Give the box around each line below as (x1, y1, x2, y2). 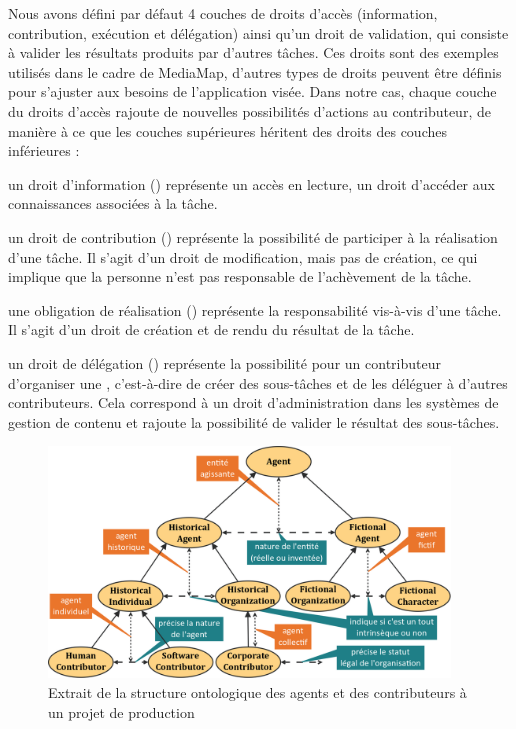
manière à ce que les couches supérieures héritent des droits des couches (8, 120, 447, 141)
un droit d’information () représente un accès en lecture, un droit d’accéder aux (8, 173, 495, 194)
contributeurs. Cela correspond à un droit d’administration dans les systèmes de (8, 392, 499, 413)
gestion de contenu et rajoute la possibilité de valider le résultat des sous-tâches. (8, 411, 500, 432)
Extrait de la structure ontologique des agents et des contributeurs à (48, 681, 467, 702)
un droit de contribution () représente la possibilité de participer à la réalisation (8, 226, 498, 247)
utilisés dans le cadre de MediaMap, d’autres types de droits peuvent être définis (8, 61, 502, 82)
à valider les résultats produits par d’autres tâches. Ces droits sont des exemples (8, 42, 499, 63)
